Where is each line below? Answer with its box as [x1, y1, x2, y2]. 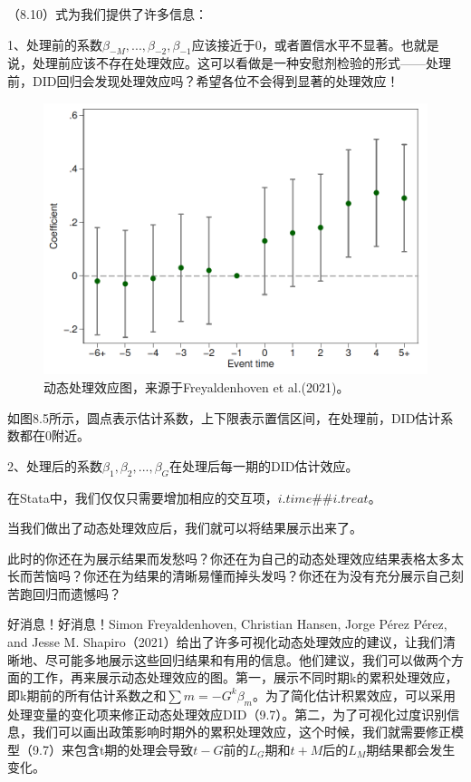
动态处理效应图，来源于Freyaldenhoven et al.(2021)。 [43, 377, 350, 396]
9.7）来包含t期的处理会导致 [32, 739, 194, 758]
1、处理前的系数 [7, 34, 102, 53]
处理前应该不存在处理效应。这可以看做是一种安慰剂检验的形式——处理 [32, 53, 451, 72]
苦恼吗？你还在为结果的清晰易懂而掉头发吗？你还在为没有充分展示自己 [32, 566, 451, 585]
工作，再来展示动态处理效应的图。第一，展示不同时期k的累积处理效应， [32, 668, 458, 687]
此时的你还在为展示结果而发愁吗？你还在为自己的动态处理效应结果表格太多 [7, 548, 451, 567]
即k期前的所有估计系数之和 [7, 685, 167, 704]
